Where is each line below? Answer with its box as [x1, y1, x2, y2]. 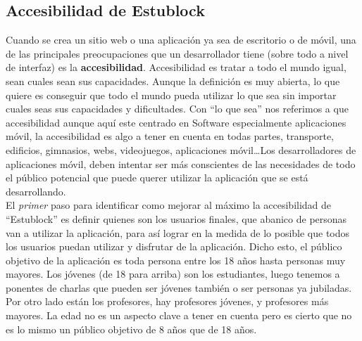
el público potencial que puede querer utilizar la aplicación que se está [6, 170, 308, 185]
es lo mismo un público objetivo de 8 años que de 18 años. [6, 321, 257, 336]
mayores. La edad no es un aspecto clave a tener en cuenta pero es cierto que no [6, 308, 352, 323]
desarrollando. [6, 184, 66, 198]
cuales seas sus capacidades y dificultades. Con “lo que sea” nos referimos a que [6, 101, 349, 116]
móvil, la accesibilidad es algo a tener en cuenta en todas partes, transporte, [6, 129, 335, 143]
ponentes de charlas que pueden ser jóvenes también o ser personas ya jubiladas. [6, 280, 352, 295]
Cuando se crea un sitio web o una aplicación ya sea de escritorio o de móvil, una [6, 32, 356, 47]
